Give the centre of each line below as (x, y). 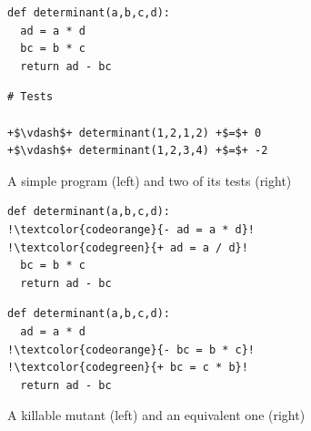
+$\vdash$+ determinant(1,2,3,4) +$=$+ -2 (138, 151)
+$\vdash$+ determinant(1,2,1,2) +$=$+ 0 (135, 133)
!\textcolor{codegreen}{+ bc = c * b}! (128, 368)
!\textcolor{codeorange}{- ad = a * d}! (131, 229)
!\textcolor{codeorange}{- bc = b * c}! (131, 349)
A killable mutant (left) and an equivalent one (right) (156, 415)
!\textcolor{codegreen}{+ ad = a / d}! (128, 247)
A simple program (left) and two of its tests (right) (150, 180)
